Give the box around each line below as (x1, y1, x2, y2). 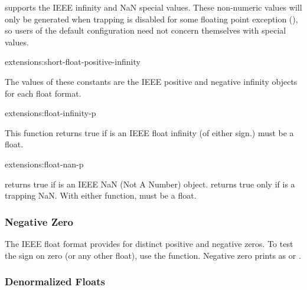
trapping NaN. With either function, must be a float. (5, 189, 197, 202)
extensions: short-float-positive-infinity (5, 55, 141, 68)
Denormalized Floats (5, 274, 105, 289)
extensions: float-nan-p (5, 157, 84, 170)
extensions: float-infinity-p (5, 107, 96, 119)
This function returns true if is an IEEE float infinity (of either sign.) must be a (5, 126, 294, 139)
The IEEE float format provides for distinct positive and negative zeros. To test (5, 237, 293, 249)
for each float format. (5, 87, 81, 99)
